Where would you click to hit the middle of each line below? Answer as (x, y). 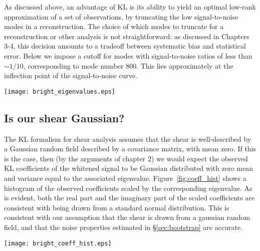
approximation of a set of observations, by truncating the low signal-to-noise (121, 16)
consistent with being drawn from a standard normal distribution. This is (117, 207)
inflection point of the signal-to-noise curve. (71, 75)
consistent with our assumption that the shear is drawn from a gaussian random (127, 217)
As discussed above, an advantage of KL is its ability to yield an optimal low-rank (130, 7)
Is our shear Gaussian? (64, 117)
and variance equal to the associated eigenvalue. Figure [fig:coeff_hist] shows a (125, 178)
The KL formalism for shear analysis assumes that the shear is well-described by (128, 139)
